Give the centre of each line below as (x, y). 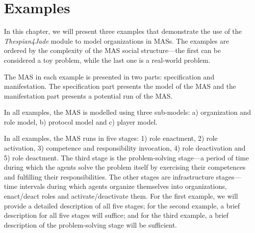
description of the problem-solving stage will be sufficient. (90, 224)
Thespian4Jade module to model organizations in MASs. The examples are (116, 40)
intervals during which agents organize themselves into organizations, (123, 186)
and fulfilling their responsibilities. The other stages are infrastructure (109, 176)
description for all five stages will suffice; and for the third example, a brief (116, 215)
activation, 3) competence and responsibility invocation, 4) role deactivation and (125, 148)
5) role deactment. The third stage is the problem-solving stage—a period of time (127, 157)
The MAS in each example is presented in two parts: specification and (109, 76)
